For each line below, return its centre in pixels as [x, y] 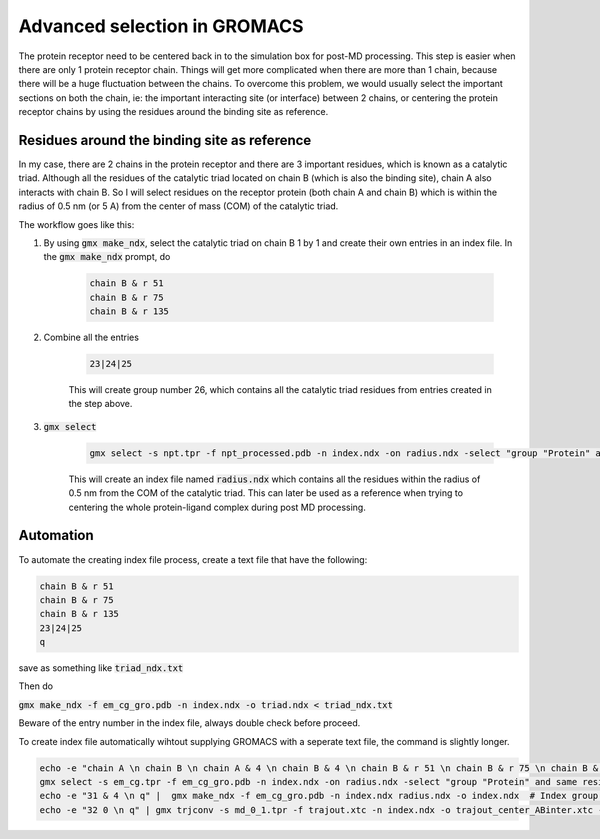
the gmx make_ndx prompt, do [107, 257]
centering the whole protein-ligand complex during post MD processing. [217, 507]
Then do [36, 686]
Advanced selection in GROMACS [161, 26]
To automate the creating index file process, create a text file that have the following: [193, 559]
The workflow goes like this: [76, 224]
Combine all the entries [91, 337]
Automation [56, 535]
